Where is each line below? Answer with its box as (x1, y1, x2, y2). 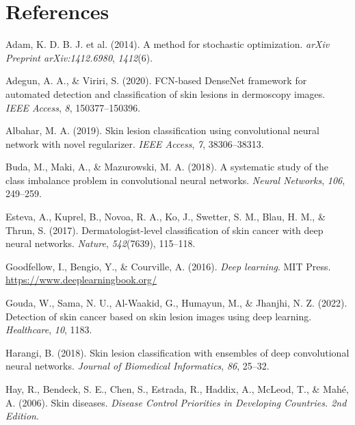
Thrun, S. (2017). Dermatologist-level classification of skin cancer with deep (5, 222, 324, 237)
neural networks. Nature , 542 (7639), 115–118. (5, 236, 196, 250)
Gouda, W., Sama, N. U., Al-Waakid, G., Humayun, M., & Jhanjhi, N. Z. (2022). (5, 296, 347, 310)
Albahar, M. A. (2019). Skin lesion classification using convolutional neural (5, 123, 319, 138)
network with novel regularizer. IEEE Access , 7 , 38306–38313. (5, 136, 264, 151)
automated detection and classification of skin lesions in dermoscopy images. (5, 86, 326, 101)
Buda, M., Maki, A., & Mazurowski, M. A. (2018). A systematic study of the (5, 159, 328, 174)
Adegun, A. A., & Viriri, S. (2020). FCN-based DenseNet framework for (5, 73, 307, 88)
